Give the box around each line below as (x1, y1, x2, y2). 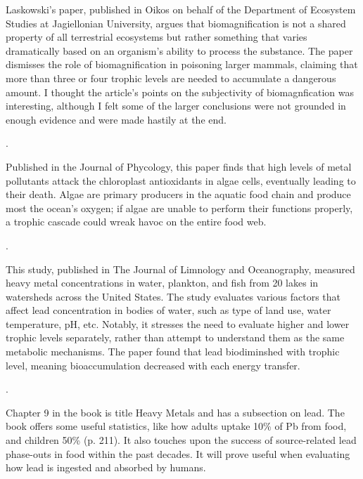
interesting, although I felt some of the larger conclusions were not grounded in (6, 98, 346, 113)
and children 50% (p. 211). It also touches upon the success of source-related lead (6, 433, 357, 447)
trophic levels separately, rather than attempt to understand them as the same (6, 330, 345, 345)
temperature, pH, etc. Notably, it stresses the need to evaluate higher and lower (6, 316, 350, 331)
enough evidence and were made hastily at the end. (6, 112, 227, 126)
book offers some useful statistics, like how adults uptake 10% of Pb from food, (6, 419, 347, 433)
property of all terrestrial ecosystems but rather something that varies (6, 29, 307, 44)
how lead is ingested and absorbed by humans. (6, 460, 206, 475)
